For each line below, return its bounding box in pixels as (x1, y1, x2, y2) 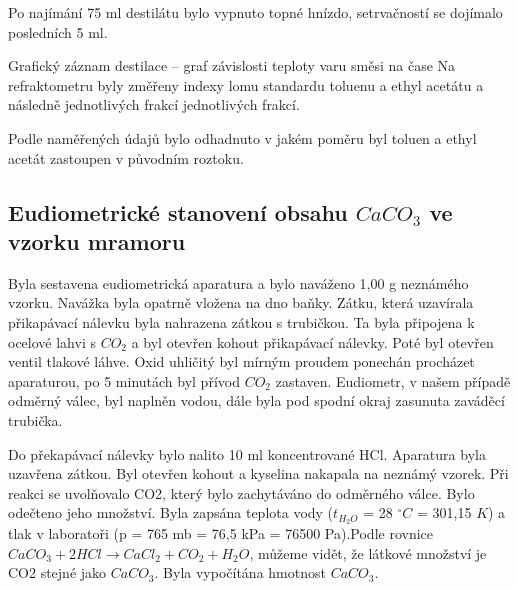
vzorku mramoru (8, 225, 186, 256)
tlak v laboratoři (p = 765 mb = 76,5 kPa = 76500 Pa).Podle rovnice (8, 523, 433, 544)
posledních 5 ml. (8, 21, 108, 42)
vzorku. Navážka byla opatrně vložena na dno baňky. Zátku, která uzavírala (8, 292, 474, 313)
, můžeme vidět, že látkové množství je (249, 542, 487, 563)
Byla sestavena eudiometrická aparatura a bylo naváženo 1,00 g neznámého (8, 272, 469, 293)
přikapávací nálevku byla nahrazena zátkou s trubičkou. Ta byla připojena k (8, 311, 475, 332)
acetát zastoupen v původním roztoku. (8, 147, 244, 168)
